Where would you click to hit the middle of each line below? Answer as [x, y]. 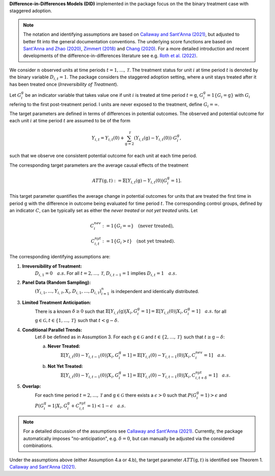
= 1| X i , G [58, 406]
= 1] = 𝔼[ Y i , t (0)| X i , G [164, 312]
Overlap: [32, 386]
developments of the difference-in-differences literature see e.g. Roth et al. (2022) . [111, 56]
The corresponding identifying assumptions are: [60, 257]
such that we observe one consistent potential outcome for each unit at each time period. [103, 156]
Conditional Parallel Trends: [52, 330]
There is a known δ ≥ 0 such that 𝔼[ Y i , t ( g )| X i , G [86, 312]
